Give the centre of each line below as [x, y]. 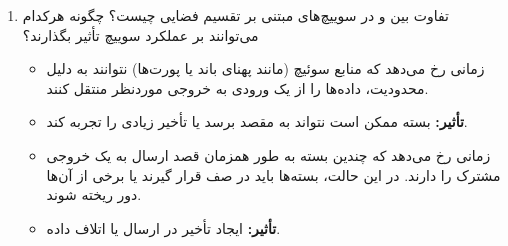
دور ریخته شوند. [94, 194]
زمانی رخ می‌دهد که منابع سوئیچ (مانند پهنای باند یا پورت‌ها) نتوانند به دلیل [265, 68]
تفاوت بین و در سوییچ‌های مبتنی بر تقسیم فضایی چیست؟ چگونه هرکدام [235, 15]
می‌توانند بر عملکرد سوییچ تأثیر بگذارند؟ [140, 34]
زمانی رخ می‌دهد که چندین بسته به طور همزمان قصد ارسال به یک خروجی [268, 154]
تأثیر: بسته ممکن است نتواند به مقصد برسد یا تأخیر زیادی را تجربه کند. [257, 121]
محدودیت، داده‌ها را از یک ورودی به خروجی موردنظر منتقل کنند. [237, 87]
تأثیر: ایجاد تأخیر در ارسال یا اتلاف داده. [163, 227]
